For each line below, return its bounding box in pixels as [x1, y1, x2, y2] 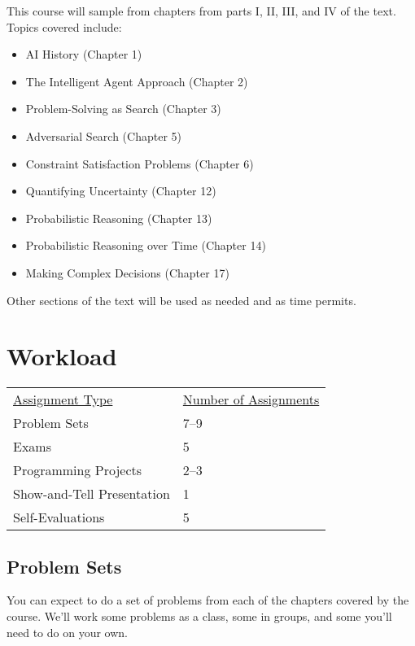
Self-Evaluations [13, 508, 105, 527]
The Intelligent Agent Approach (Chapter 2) [25, 72, 248, 89]
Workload [7, 339, 117, 373]
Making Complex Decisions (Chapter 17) [25, 264, 229, 281]
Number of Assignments [182, 390, 320, 409]
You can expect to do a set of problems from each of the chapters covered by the [7, 591, 409, 609]
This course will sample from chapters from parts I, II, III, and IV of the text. [7, 2, 396, 19]
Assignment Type [13, 390, 113, 409]
